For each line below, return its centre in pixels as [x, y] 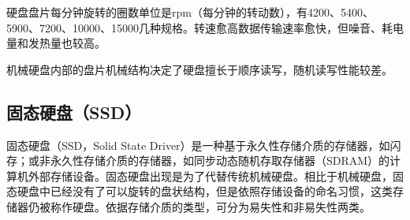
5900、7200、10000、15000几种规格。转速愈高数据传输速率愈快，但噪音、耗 [199, 27]
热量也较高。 [72, 43]
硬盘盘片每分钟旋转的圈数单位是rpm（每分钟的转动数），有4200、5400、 [190, 12]
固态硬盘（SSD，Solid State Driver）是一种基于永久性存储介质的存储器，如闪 [204, 145]
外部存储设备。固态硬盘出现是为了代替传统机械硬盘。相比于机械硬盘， [210, 175]
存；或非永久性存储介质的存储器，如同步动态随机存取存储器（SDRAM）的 [198, 160]
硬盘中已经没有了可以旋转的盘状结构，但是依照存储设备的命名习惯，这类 [205, 191]
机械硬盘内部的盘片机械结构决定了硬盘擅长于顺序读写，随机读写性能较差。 [199, 69]
